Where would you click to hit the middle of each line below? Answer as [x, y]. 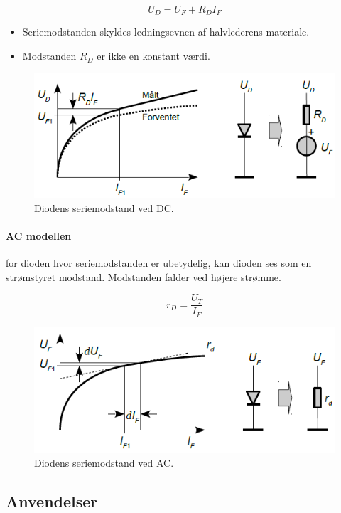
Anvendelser [52, 501]
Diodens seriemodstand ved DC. [104, 207]
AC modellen [39, 235]
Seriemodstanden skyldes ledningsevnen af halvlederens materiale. [166, 32]
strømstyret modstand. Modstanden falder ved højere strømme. [144, 276]
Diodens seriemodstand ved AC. [104, 462]
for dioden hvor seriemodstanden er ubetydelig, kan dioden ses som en [159, 263]
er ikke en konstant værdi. [153, 56]
